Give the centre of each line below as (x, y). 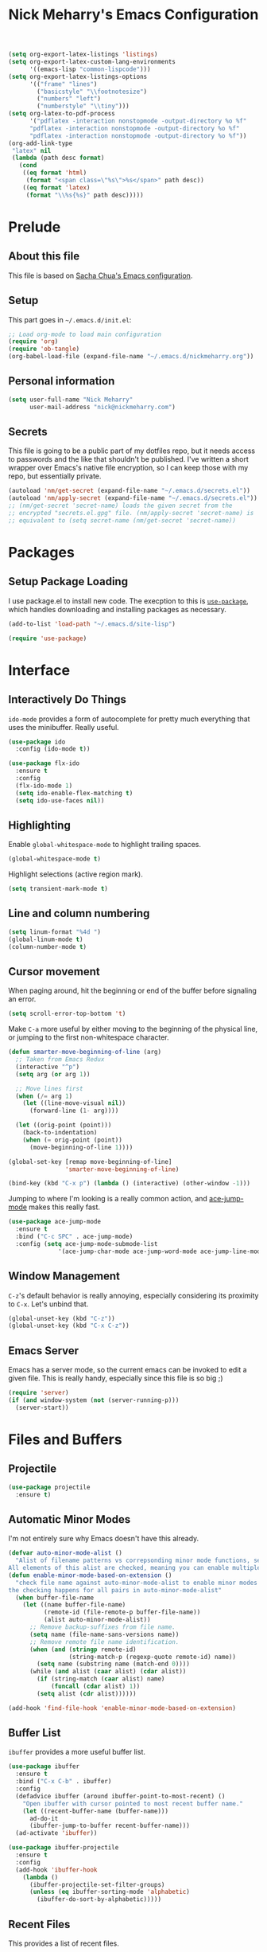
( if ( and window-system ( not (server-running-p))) (94, 1400)
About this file (44, 256)
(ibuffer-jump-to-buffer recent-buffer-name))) (110, 1826)
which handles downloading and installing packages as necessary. (117, 609)
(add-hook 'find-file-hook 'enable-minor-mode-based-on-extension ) (122, 1708)
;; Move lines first (49, 1088)
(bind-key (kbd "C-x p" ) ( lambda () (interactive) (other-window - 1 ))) (129, 1184)
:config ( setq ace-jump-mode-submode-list (87, 1243)
